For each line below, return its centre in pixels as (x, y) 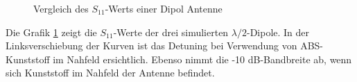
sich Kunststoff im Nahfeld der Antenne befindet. (110, 73)
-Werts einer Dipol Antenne (164, 8)
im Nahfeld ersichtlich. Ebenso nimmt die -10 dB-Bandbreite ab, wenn (202, 59)
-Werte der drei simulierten (171, 32)
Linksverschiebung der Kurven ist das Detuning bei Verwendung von (151, 46)
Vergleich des (61, 8)
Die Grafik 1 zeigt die (51, 32)
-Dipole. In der (278, 32)
